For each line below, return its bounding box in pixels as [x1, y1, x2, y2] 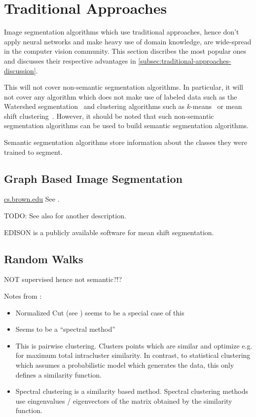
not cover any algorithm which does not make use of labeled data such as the [4, 91, 237, 102]
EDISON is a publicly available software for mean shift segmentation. [4, 227, 214, 237]
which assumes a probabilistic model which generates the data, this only [15, 360, 234, 370]
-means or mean [190, 101, 242, 111]
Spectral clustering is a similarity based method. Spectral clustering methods [15, 386, 249, 396]
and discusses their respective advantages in [4, 55, 136, 66]
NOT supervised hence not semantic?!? [4, 274, 122, 284]
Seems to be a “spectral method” [15, 324, 115, 334]
